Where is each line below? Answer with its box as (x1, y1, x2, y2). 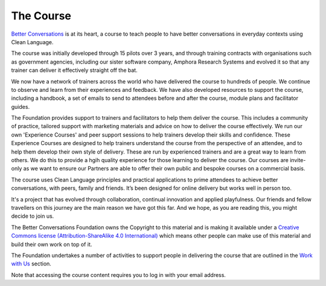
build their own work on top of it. (11, 241, 92, 248)
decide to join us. (11, 212, 54, 220)
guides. (11, 103, 30, 110)
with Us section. (11, 260, 51, 267)
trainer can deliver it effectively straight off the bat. (11, 67, 138, 74)
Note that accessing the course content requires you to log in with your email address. (11, 271, 226, 278)
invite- (290, 157, 306, 164)
